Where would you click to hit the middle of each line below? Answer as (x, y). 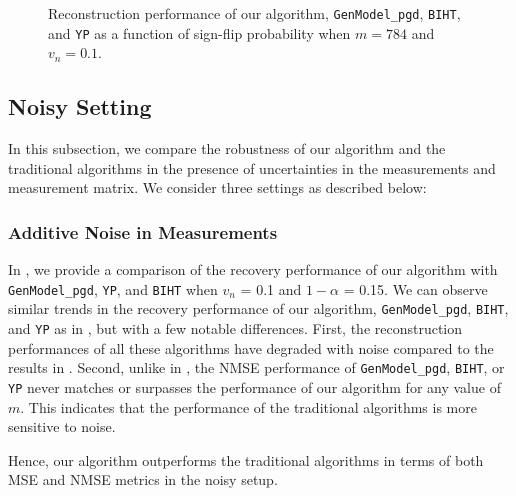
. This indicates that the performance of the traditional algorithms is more (248, 406)
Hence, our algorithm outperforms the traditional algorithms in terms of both (246, 459)
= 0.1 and (271, 288)
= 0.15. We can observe (415, 288)
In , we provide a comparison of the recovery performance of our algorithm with (253, 269)
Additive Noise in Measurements (143, 231)
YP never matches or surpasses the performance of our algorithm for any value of (254, 386)
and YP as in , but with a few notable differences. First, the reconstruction (235, 328)
